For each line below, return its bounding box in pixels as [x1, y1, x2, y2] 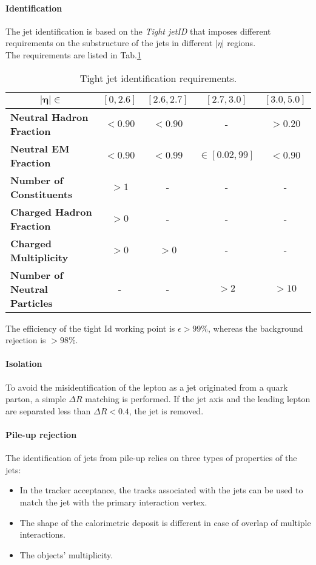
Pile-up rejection [5, 428, 77, 440]
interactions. [19, 528, 66, 541]
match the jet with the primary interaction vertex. [19, 495, 207, 508]
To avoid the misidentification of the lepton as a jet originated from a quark [5, 380, 288, 393]
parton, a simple [5, 392, 66, 405]
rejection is [5, 334, 46, 346]
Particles [10, 295, 53, 310]
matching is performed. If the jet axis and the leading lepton [85, 392, 311, 405]
